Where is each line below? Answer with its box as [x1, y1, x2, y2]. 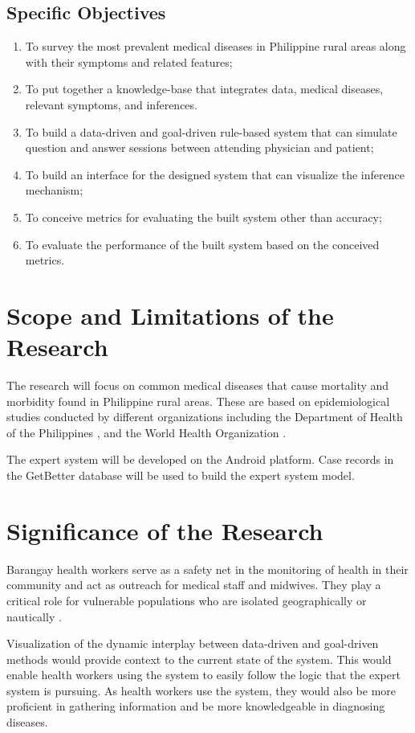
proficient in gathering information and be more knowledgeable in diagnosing [6, 698, 385, 715]
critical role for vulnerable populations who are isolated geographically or [6, 592, 367, 608]
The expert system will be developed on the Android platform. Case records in [6, 451, 394, 468]
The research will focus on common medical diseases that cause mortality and [6, 377, 389, 394]
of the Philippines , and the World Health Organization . [6, 424, 287, 440]
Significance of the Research [6, 514, 323, 547]
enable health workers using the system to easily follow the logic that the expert [6, 666, 401, 683]
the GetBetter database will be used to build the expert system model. [6, 467, 355, 484]
